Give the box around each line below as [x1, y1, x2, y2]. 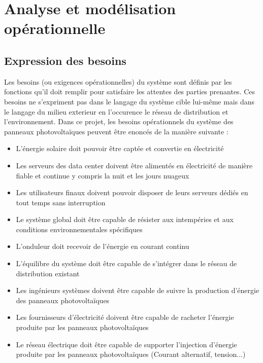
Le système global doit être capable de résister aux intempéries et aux [16, 214, 234, 225]
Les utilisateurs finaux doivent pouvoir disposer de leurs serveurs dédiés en [16, 187, 248, 198]
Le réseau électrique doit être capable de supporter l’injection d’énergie [16, 339, 237, 349]
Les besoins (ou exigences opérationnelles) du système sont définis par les [4, 76, 232, 87]
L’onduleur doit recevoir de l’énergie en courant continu [16, 241, 189, 251]
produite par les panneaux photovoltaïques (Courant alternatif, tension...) [16, 349, 246, 359]
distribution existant [16, 268, 80, 278]
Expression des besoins [4, 52, 126, 68]
